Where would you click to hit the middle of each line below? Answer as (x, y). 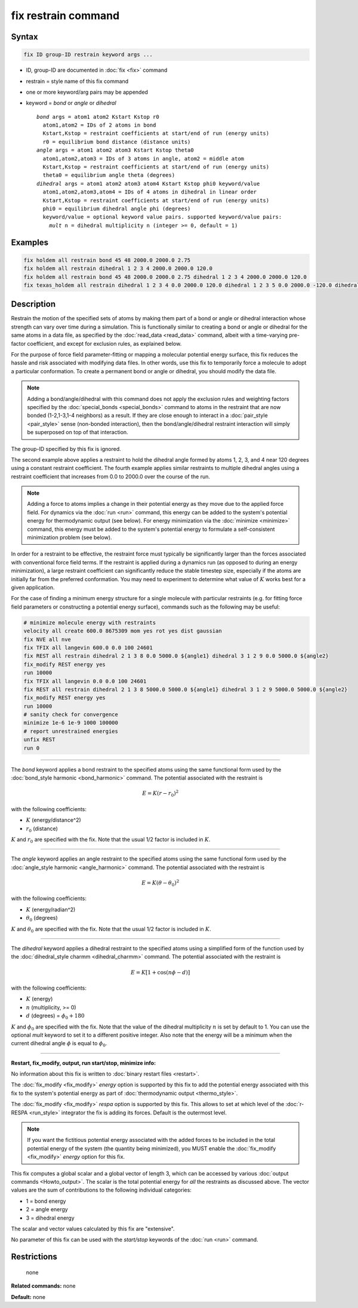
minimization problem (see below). (70, 538)
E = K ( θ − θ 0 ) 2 (160, 883)
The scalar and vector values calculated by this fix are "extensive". (93, 1229)
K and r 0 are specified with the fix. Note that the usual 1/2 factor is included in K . (111, 840)
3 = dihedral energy (50, 1218)
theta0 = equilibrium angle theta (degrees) (109, 175)
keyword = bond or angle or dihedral (71, 103)
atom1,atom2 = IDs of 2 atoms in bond (99, 125)
